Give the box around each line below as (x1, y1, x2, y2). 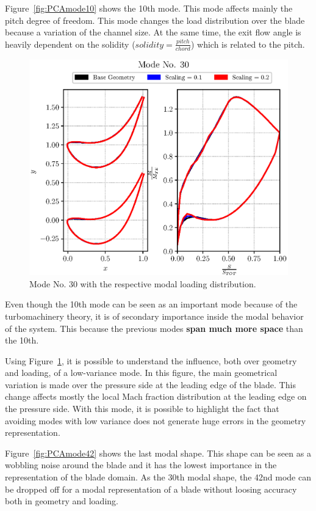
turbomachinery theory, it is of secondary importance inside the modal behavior (5, 309, 304, 322)
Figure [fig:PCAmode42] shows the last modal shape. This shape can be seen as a (5, 446, 311, 459)
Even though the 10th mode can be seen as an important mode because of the (5, 298, 298, 311)
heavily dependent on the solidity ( (5, 37, 135, 50)
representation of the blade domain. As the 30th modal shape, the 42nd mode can (5, 471, 311, 483)
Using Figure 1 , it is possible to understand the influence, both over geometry (5, 354, 297, 367)
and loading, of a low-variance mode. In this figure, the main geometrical (5, 366, 278, 379)
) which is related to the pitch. (190, 37, 305, 50)
